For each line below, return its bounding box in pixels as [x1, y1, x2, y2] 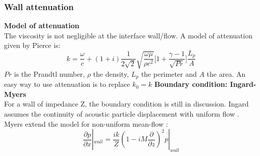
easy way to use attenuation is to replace [4, 79, 130, 89]
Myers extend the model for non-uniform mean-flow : [4, 118, 168, 129]
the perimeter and [141, 68, 197, 79]
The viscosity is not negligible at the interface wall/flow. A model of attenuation [4, 30, 253, 40]
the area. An [206, 68, 246, 79]
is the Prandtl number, [14, 68, 85, 79]
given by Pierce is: [4, 40, 61, 50]
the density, [93, 68, 129, 79]
